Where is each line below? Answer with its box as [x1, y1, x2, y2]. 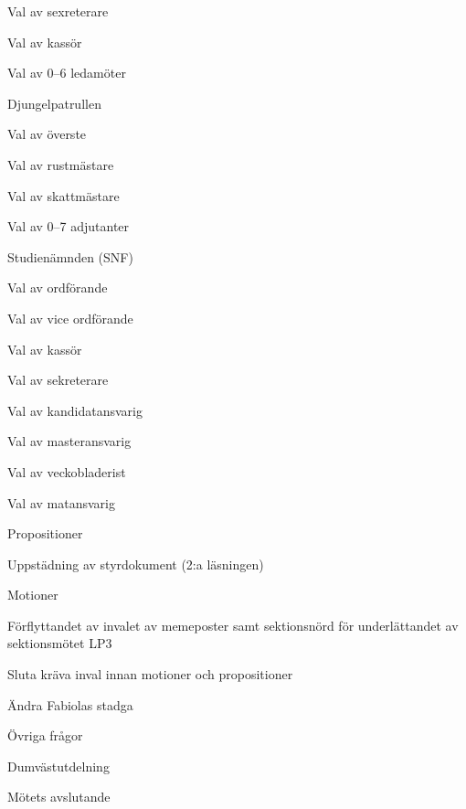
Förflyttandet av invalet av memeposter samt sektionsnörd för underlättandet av [7, 615, 459, 634]
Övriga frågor [7, 726, 83, 745]
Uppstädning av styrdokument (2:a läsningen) [7, 554, 264, 573]
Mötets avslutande [7, 787, 111, 806]
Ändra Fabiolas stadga [7, 695, 133, 714]
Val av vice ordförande [7, 308, 133, 327]
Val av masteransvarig [7, 431, 132, 451]
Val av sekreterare [7, 370, 109, 389]
